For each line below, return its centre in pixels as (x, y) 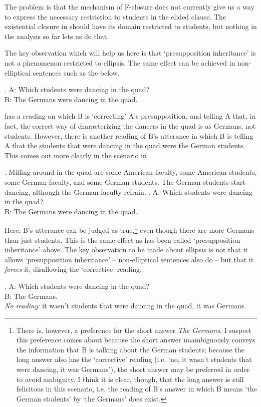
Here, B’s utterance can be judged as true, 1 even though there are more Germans (129, 229)
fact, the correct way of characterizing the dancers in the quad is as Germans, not (130, 125)
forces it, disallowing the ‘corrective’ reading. (73, 269)
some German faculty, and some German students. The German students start (125, 181)
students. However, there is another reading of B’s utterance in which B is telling (129, 135)
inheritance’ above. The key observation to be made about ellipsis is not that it (126, 250)
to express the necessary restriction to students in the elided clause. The (115, 16)
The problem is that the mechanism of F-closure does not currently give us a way (129, 7)
